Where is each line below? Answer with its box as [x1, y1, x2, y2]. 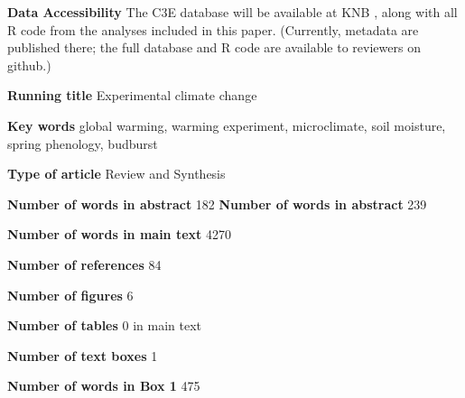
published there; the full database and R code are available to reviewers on [7, 38, 421, 57]
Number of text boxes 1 [7, 346, 158, 365]
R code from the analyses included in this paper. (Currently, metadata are [7, 20, 419, 39]
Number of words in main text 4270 [7, 225, 231, 244]
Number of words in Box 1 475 [7, 376, 200, 395]
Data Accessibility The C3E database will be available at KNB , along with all [7, 3, 458, 21]
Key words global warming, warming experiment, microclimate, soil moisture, [7, 116, 446, 134]
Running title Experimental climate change [7, 86, 257, 105]
